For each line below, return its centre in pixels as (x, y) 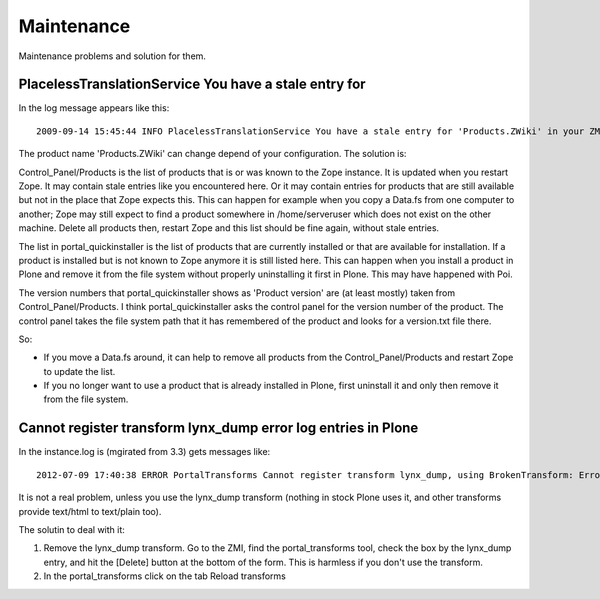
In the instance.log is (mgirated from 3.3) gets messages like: (144, 452)
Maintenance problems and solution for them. (112, 56)
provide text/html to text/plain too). (90, 511)
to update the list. (79, 371)
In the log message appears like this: (94, 108)
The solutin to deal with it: (71, 529)
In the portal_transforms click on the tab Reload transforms (165, 576)
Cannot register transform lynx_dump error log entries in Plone (218, 428)
